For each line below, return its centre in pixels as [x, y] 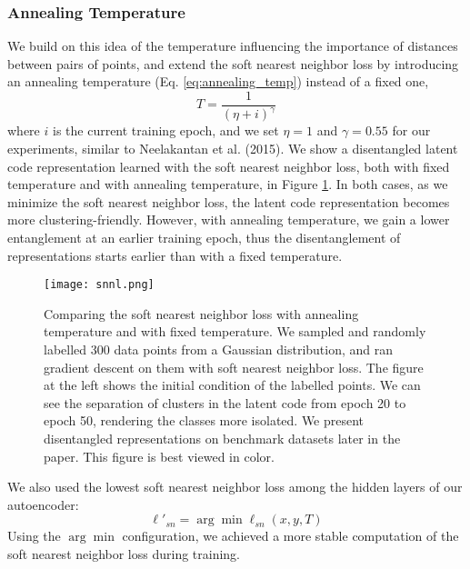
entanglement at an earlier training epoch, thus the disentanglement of [204, 237]
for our [411, 130]
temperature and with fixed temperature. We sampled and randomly [235, 331]
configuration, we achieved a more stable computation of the [290, 536]
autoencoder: [43, 504]
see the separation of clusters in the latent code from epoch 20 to [225, 402]
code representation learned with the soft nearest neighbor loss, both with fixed [229, 166]
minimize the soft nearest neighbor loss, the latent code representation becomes [229, 201]
